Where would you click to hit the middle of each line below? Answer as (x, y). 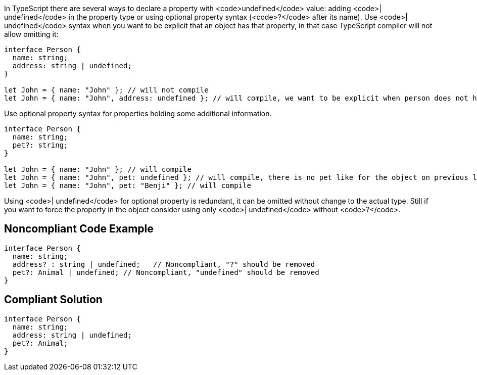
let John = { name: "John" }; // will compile (98, 169)
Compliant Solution (53, 300)
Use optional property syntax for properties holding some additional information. (138, 113)
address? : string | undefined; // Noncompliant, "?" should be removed (164, 264)
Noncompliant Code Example (79, 229)
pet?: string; (40, 145)
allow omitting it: (31, 34)
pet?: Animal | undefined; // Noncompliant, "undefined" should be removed (166, 272)
